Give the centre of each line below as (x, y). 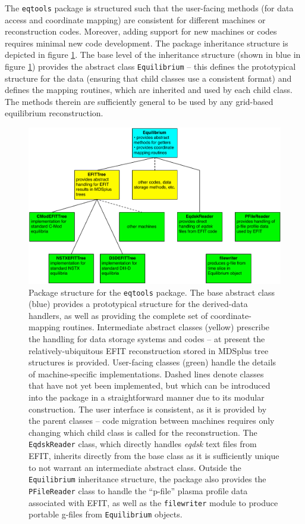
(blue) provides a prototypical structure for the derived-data (138, 304)
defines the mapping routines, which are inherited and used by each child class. (149, 90)
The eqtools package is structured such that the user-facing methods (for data (149, 8)
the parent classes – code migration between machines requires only (152, 421)
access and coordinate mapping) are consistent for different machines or (135, 19)
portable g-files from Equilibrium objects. (106, 514)
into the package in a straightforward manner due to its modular (147, 397)
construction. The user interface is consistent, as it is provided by (148, 409)
